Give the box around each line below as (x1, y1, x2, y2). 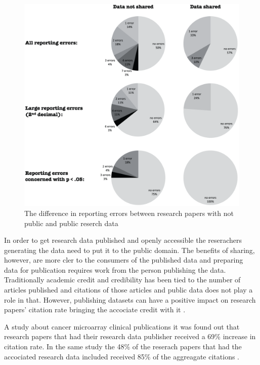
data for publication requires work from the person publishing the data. (4, 264, 226, 275)
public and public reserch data (24, 217, 118, 228)
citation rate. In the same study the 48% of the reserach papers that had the (4, 341, 242, 352)
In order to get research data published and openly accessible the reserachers (4, 235, 242, 245)
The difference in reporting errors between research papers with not (24, 207, 234, 218)
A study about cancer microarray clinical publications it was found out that (4, 321, 240, 332)
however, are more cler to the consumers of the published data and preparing (4, 254, 243, 265)
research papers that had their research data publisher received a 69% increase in (4, 331, 256, 342)
